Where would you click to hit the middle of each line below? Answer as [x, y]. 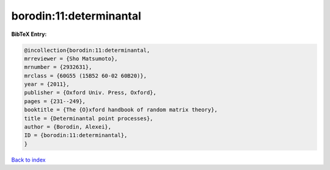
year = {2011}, [47, 84]
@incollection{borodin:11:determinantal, [87, 50]
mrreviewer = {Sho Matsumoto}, [71, 58]
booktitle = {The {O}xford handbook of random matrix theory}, [121, 110]
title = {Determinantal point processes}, [89, 118]
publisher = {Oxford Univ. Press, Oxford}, [90, 93]
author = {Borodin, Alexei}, [68, 127]
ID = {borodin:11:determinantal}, [76, 135]
